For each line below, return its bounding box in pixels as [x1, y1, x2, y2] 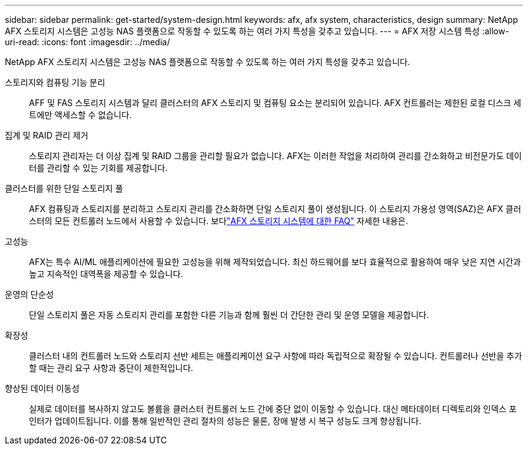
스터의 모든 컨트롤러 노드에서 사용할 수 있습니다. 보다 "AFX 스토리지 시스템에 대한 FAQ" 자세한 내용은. [29, 216, 408, 226]
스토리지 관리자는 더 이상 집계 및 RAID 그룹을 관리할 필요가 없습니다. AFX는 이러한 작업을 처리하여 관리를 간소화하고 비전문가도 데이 [29, 151, 522, 161]
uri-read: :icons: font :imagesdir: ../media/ [5, 37, 170, 47]
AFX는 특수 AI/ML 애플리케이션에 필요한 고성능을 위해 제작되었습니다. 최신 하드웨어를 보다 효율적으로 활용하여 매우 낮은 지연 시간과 [29, 257, 521, 267]
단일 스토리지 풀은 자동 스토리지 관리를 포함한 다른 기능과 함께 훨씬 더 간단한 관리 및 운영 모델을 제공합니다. [29, 310, 429, 320]
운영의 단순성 [5, 289, 54, 299]
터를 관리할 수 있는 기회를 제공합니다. [29, 163, 168, 173]
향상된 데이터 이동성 [5, 383, 80, 393]
